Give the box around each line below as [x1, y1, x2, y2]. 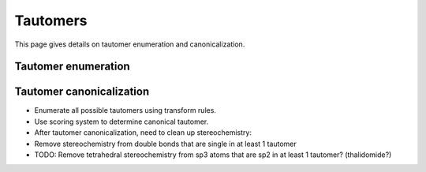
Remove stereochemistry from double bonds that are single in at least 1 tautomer [34, 139, 297, 148]
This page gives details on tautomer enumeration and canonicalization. [14, 39, 245, 49]
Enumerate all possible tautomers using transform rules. [34, 106, 217, 115]
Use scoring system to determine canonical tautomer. [34, 117, 209, 126]
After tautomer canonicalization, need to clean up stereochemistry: [34, 128, 252, 137]
